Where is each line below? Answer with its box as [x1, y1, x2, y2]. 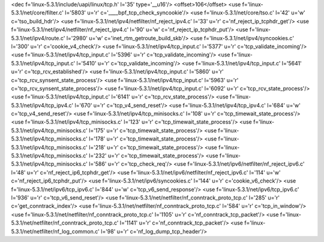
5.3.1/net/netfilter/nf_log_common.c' [11, 228, 100, 235]
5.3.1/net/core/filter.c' [11, 9, 64, 16]
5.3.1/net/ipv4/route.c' [11, 34, 65, 41]
